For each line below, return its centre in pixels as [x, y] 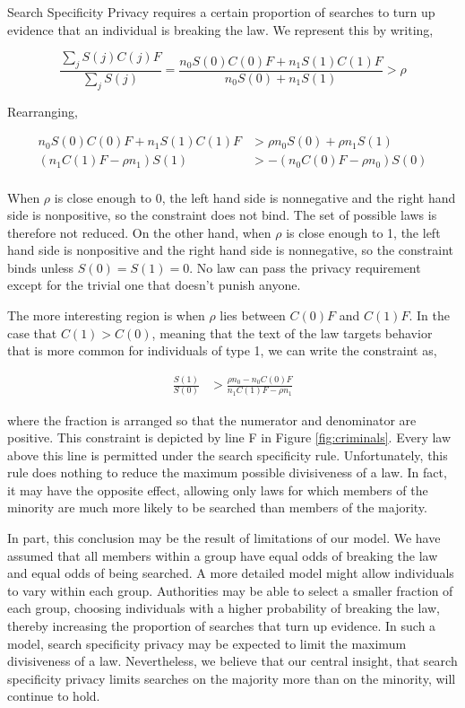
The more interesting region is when [106, 315]
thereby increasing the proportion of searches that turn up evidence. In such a [222, 626]
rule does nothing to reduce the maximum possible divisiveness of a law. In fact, [227, 472]
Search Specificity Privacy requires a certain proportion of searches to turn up [221, 12]
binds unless [41, 267]
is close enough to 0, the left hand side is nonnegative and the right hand [255, 197]
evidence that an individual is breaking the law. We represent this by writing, [220, 29]
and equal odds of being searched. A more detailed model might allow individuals [231, 573]
